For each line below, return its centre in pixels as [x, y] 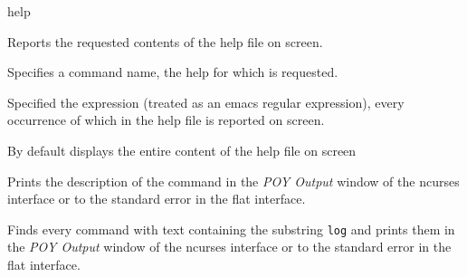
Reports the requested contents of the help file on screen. [165, 41]
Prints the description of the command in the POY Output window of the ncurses [233, 181]
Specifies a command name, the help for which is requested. [173, 72]
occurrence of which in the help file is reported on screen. [166, 120]
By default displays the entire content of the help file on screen [182, 150]
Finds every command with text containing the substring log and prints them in [231, 229]
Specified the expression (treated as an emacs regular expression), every [206, 102]
